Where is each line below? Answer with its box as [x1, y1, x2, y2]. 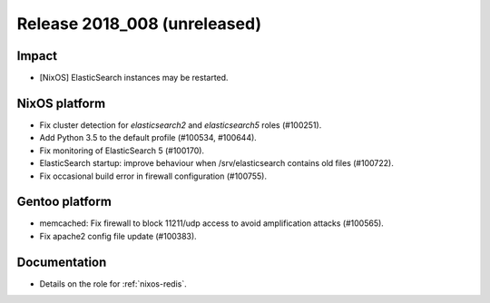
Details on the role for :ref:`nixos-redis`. [39, 278, 188, 289]
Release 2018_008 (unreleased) [16, 14, 262, 34]
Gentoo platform [16, 194, 113, 210]
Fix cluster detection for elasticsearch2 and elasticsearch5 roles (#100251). [39, 119, 322, 131]
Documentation [16, 254, 107, 269]
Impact [16, 48, 58, 64]
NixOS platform [16, 95, 106, 111]
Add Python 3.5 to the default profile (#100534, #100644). [39, 132, 258, 143]
